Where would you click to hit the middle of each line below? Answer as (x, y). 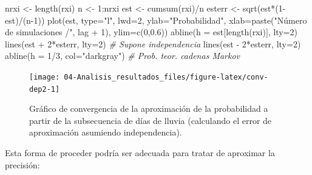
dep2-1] (45, 89)
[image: (45, 77)
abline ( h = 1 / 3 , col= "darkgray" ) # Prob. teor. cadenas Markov (123, 56)
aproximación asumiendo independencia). (106, 132)
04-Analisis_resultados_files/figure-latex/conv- (166, 77)
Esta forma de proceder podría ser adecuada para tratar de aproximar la (140, 153)
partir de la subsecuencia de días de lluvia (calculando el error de (151, 120)
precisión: (22, 164)
